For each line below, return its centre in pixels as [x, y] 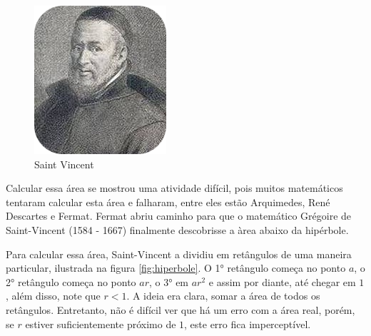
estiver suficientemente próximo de [101, 324]
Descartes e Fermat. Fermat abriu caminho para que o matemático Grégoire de [179, 216]
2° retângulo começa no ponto [71, 281]
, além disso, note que [53, 296]
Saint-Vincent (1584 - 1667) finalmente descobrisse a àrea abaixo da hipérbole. [177, 229]
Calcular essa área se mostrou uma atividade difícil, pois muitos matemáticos [174, 188]
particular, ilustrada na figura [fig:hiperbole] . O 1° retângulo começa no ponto [176, 268]
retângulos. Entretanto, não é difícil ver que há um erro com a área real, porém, [181, 309]
